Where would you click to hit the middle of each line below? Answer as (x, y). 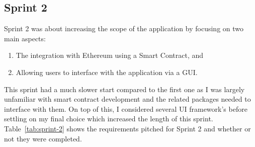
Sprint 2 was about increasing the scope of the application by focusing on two (124, 28)
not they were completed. (43, 138)
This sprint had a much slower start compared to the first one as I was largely (124, 89)
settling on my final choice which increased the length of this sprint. (109, 119)
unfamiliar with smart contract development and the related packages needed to (127, 99)
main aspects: (25, 38)
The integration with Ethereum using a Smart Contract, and (110, 55)
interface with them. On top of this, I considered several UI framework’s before (126, 108)
